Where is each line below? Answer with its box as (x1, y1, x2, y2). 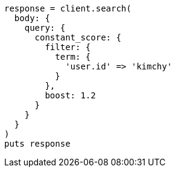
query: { (24, 23, 66, 33)
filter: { (45, 42, 91, 52)
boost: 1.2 (45, 91, 96, 100)
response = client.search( (4, 4, 132, 13)
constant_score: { (34, 33, 121, 42)
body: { (14, 13, 50, 23)
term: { (55, 52, 91, 62)
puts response (4, 139, 71, 148)
